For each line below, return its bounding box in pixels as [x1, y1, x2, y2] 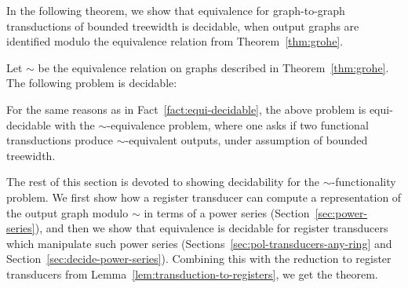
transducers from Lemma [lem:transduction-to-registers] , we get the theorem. [6, 265, 378, 282]
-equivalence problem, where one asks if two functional [107, 116, 369, 133]
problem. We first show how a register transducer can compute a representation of [6, 188, 402, 205]
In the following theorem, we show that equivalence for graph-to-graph [6, 2, 345, 18]
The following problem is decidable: [6, 75, 177, 91]
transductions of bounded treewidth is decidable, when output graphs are [6, 17, 359, 34]
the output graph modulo [6, 204, 129, 221]
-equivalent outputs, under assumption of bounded [125, 132, 368, 148]
